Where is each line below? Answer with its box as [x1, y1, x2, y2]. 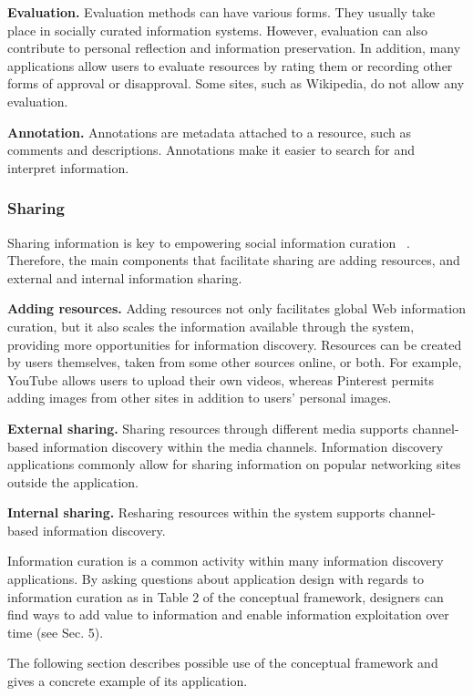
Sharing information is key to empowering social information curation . [7, 232, 410, 251]
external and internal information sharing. [7, 268, 242, 287]
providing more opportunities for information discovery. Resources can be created [7, 334, 462, 353]
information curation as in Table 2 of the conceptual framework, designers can [7, 587, 444, 606]
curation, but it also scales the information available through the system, [7, 316, 415, 335]
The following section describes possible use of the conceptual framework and [7, 653, 438, 672]
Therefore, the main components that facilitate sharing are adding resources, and [7, 251, 460, 270]
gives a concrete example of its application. [7, 671, 248, 691]
